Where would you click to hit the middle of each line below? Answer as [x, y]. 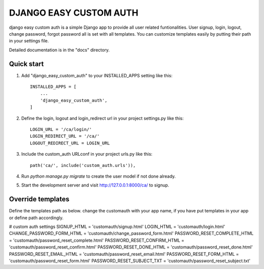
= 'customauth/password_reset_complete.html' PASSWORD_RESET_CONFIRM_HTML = [97, 240]
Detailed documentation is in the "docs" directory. [59, 50]
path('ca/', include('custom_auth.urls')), [83, 165]
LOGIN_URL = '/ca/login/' [61, 129]
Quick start [26, 64]
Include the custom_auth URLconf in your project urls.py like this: [87, 154]
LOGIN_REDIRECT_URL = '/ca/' [65, 136]
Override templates [39, 199]
